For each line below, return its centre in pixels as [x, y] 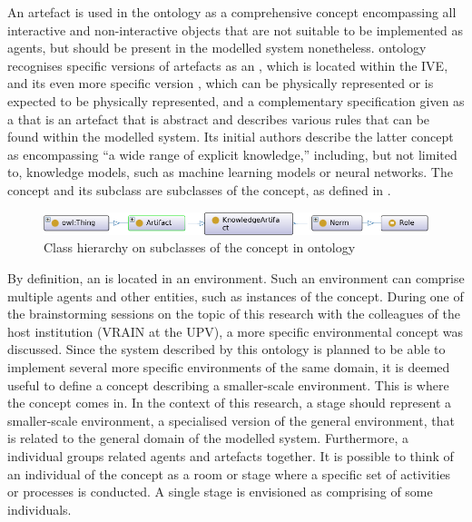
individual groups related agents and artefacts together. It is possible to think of [231, 455]
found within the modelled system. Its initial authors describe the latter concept [231, 137]
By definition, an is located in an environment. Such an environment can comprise [236, 278]
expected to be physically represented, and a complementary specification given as [236, 100]
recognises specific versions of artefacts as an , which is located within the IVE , [228, 65]
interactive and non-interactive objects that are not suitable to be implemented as [235, 30]
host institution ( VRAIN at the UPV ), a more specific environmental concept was [236, 331]
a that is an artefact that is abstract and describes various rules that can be [219, 118]
